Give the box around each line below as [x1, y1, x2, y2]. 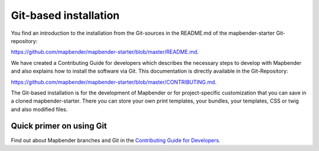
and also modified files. [11, 106, 68, 113]
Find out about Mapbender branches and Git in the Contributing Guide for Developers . [11, 136, 221, 144]
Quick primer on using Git [11, 121, 108, 131]
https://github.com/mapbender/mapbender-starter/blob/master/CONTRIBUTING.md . [11, 78, 217, 86]
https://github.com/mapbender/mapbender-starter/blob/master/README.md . [11, 48, 199, 55]
